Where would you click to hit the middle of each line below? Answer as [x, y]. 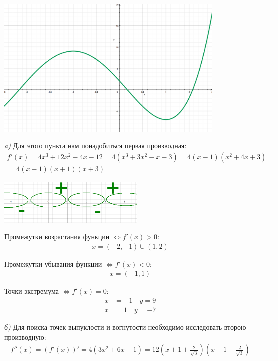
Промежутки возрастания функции [57, 237]
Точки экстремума [31, 291]
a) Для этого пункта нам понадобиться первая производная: [95, 145]
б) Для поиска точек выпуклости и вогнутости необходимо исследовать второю [125, 327]
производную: [25, 337]
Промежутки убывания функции [53, 264]
